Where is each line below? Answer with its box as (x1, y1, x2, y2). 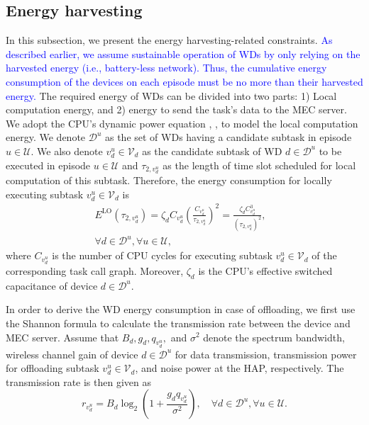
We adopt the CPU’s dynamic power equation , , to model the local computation (6, 115, 358, 130)
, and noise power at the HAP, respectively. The (135, 361, 344, 375)
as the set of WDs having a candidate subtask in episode (104, 130, 352, 144)
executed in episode (6, 157, 91, 172)
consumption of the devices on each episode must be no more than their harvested (6, 74, 363, 89)
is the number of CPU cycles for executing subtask (52, 248, 272, 263)
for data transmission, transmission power (175, 346, 357, 361)
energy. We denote (6, 130, 86, 144)
